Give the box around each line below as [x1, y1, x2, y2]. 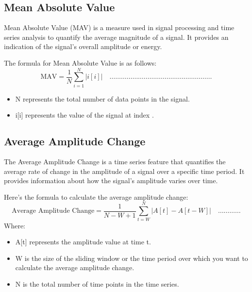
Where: [4, 220, 25, 230]
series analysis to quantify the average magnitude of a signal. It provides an [4, 32, 229, 42]
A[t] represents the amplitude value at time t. [15, 237, 151, 247]
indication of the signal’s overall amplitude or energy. [4, 41, 162, 52]
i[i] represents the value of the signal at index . [15, 110, 154, 120]
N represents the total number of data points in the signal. [15, 93, 190, 103]
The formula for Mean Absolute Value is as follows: [4, 57, 157, 68]
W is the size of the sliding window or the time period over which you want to [15, 253, 248, 263]
